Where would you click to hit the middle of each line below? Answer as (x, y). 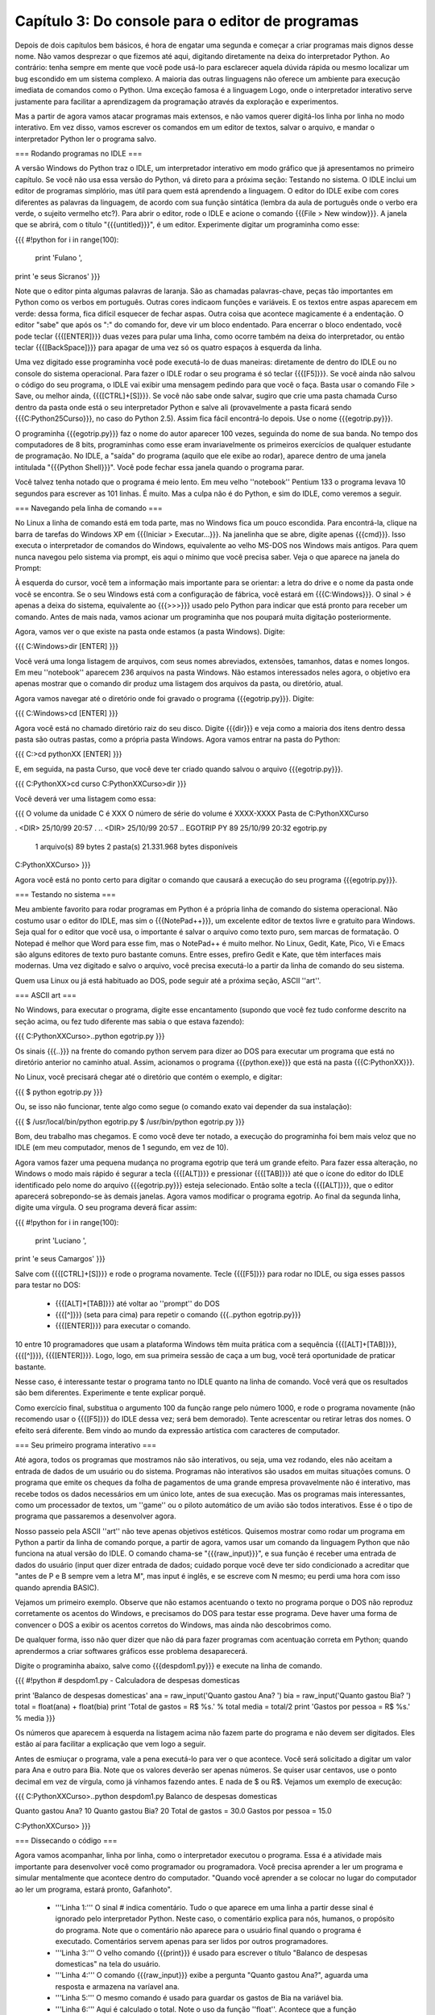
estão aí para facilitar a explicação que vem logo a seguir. (110, 1744)
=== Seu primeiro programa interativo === (86, 1445)
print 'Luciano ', (61, 1240)
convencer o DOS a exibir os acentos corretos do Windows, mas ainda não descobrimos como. (173, 1625)
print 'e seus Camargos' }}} (60, 1259)
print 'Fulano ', (59, 258)
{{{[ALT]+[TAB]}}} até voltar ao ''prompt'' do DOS (138, 1303)
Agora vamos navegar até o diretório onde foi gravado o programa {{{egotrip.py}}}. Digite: (164, 698)
